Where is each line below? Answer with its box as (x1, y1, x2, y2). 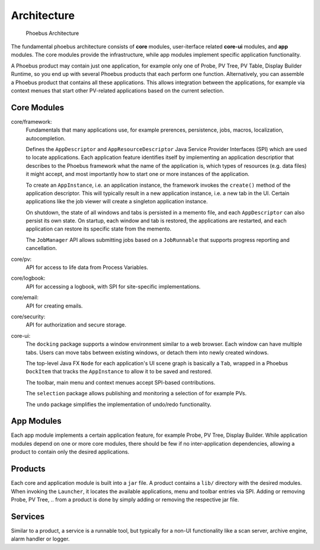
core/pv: (11, 255, 32, 263)
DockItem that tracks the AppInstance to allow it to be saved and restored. (25, 368, 213, 375)
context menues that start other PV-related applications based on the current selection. (11, 87, 225, 94)
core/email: (11, 294, 39, 301)
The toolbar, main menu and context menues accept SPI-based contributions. (25, 379, 216, 386)
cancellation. (25, 245, 57, 252)
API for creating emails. (25, 302, 83, 309)
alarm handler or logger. (11, 535, 70, 542)
